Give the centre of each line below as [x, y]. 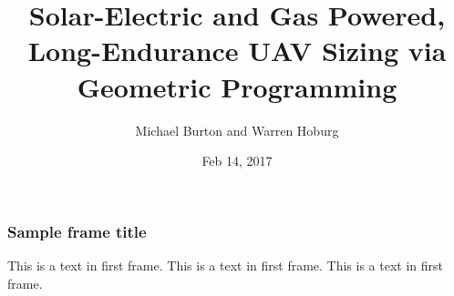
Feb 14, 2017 [237, 161]
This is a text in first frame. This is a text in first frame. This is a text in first [226, 265]
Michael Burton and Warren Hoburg [237, 130]
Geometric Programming [237, 86]
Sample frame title [77, 231]
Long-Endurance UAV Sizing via [237, 51]
